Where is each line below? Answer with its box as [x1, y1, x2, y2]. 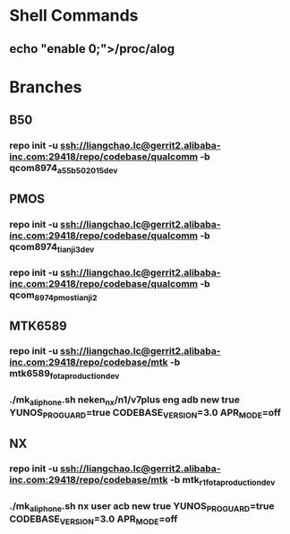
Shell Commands [9, 5, 139, 26]
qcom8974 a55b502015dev [9, 162, 118, 176]
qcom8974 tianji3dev [9, 240, 95, 254]
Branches [9, 77, 82, 97]
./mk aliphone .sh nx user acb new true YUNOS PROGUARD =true [9, 499, 275, 513]
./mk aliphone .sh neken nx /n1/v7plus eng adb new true [9, 393, 240, 408]
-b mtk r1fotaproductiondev [169, 474, 276, 488]
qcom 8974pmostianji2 [9, 289, 98, 303]
